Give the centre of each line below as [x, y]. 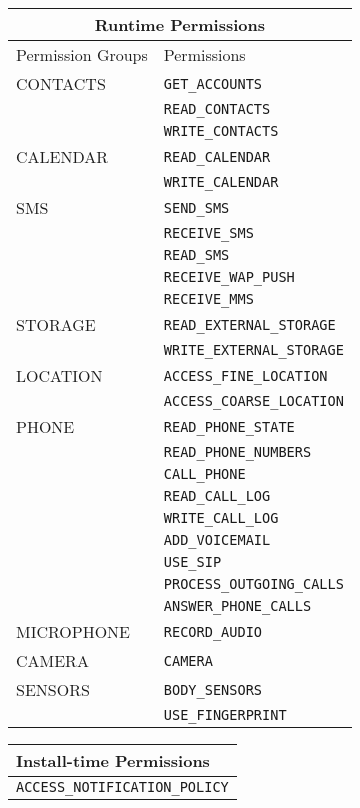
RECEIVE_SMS [208, 233]
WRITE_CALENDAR [221, 182]
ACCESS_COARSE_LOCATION [253, 401]
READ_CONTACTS [217, 109]
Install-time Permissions [113, 760]
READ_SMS [196, 255]
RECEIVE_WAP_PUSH [229, 277]
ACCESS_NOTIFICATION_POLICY [122, 787]
